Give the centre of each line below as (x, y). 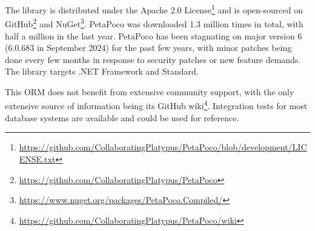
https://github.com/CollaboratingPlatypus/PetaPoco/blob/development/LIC (163, 147)
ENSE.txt (37, 159)
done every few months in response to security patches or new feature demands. (153, 59)
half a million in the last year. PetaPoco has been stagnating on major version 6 (154, 35)
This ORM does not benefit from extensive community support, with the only (150, 91)
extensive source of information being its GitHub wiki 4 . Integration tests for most (156, 105)
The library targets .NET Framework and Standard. (102, 71)
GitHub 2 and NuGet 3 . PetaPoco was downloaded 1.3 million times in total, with (154, 23)
